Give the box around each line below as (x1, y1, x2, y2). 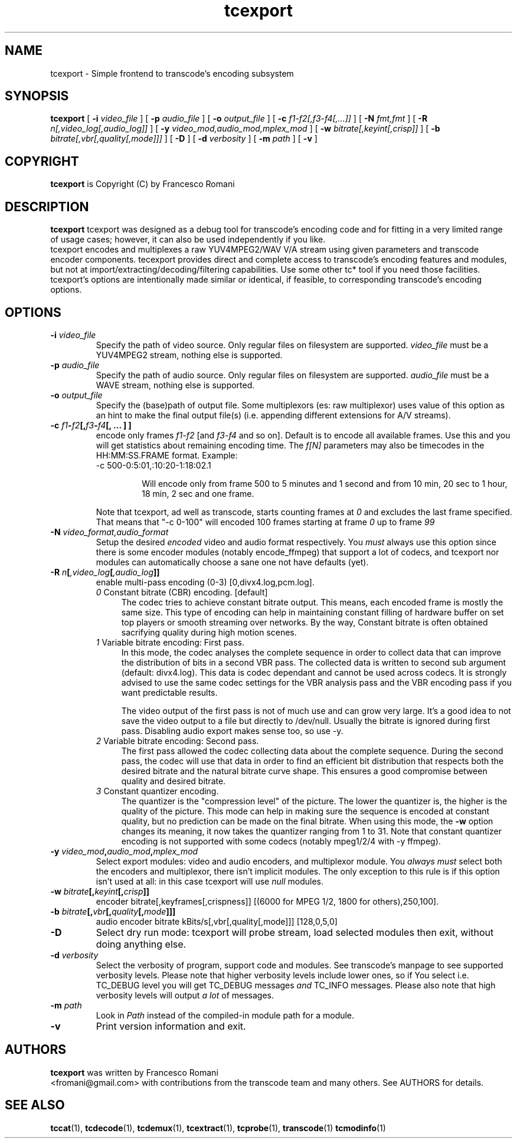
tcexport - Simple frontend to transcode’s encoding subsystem (50, 68, 294, 78)
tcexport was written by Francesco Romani (50, 1067, 218, 1078)
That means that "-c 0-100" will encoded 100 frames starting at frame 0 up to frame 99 (96, 516, 435, 527)
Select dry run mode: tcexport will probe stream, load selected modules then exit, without (96, 926, 494, 938)
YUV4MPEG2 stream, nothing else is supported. (96, 349, 283, 360)
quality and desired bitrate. (121, 775, 226, 786)
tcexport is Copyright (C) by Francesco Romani (50, 179, 235, 189)
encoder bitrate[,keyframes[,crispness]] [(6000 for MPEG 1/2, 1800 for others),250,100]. (96, 896, 439, 906)
